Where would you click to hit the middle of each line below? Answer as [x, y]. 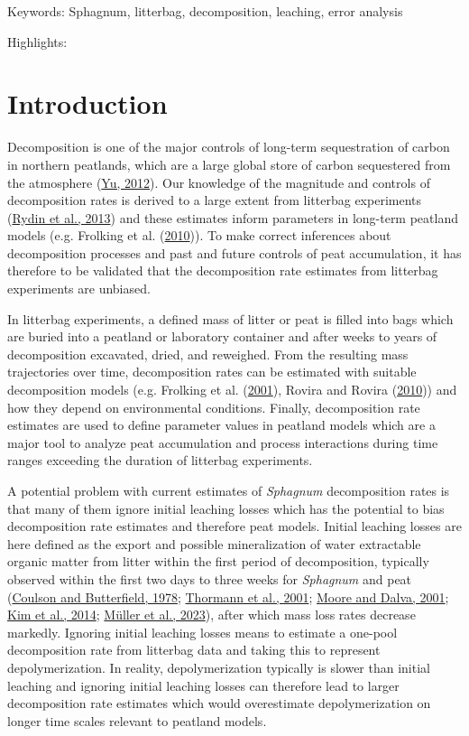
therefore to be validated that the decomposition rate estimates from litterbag [223, 270]
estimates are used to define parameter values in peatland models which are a [221, 425]
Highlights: [37, 41]
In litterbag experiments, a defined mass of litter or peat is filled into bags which [230, 318]
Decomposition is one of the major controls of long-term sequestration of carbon [229, 147]
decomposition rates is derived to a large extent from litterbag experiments [215, 200]
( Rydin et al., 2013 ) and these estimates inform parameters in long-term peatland [233, 217]
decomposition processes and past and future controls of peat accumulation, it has [234, 252]
